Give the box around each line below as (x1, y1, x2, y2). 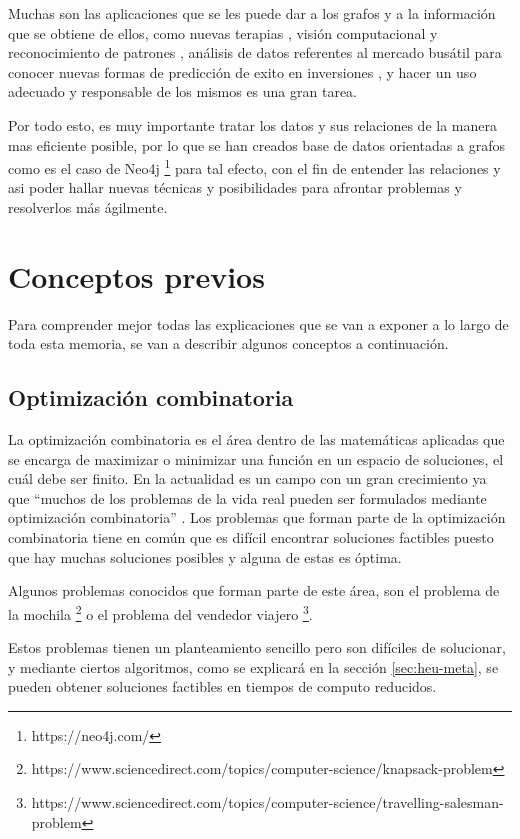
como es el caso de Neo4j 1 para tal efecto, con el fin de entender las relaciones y (8, 155, 501, 178)
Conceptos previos (8, 255, 265, 296)
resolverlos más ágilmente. (8, 197, 168, 217)
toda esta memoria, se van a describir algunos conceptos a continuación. (8, 333, 449, 354)
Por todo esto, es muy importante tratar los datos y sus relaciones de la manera (8, 114, 497, 135)
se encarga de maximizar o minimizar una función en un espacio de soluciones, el (8, 448, 504, 469)
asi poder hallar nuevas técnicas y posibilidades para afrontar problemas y (8, 177, 462, 198)
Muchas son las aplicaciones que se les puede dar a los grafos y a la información (8, 3, 496, 23)
